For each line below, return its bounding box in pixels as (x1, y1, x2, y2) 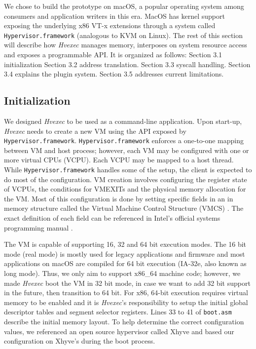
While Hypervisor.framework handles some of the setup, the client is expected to (4, 164, 252, 175)
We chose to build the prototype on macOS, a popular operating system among (4, 1, 244, 11)
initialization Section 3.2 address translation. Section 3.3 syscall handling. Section (4, 59, 251, 69)
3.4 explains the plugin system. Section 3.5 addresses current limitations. (4, 69, 224, 79)
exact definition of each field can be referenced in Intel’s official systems (4, 213, 220, 223)
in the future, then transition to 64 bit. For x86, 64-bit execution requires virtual (4, 287, 248, 298)
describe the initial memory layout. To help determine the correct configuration (4, 316, 244, 327)
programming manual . (4, 222, 73, 233)
